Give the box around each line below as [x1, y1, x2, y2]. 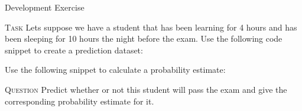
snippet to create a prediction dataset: [5, 43, 143, 56]
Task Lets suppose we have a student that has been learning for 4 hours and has [5, 21, 297, 33]
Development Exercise [5, 1, 85, 13]
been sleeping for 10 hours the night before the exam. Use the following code [5, 32, 282, 45]
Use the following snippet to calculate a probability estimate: [5, 63, 226, 76]
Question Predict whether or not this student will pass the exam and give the [5, 83, 287, 95]
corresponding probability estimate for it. [5, 95, 154, 107]
